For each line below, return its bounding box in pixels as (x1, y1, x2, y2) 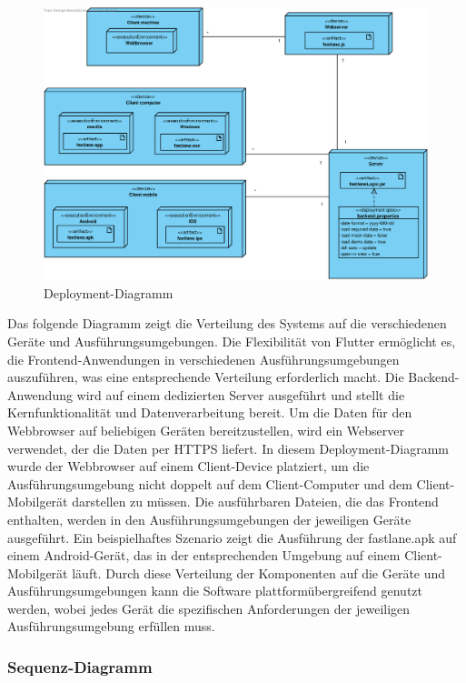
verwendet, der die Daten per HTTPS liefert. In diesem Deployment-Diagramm (7, 438, 449, 457)
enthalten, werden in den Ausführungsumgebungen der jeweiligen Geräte (7, 509, 411, 528)
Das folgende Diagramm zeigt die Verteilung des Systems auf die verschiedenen (7, 314, 447, 333)
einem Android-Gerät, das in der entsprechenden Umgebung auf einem (7, 546, 401, 565)
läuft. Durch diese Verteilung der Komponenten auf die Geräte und (72, 563, 446, 582)
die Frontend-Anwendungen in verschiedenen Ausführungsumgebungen (7, 349, 400, 368)
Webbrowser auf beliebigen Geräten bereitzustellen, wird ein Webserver (7, 420, 404, 439)
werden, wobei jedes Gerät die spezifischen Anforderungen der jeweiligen (7, 598, 411, 618)
